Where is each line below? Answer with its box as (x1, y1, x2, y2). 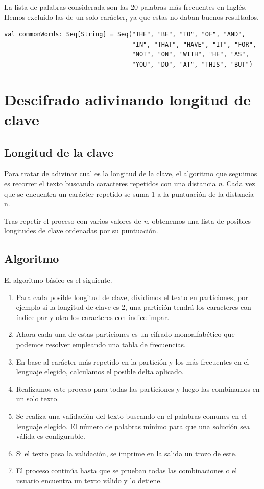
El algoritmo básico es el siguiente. (4, 274, 112, 285)
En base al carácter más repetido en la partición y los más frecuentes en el (16, 356, 249, 367)
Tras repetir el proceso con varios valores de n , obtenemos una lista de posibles (4, 215, 251, 226)
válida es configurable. (16, 431, 85, 441)
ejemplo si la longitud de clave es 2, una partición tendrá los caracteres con (16, 302, 251, 312)
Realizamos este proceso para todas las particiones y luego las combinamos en (16, 383, 260, 394)
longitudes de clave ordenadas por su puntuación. (4, 225, 158, 236)
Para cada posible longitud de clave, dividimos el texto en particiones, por (16, 291, 248, 302)
